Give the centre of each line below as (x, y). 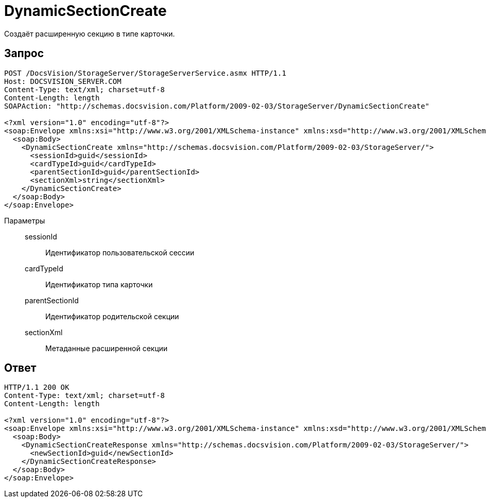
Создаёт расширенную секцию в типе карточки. (90, 33)
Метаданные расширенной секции (107, 348)
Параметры (25, 220)
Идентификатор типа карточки (99, 284)
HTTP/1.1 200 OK (37, 387)
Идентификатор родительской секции (112, 316)
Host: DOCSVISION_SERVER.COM (63, 81)
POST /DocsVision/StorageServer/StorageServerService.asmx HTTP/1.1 (145, 73)
